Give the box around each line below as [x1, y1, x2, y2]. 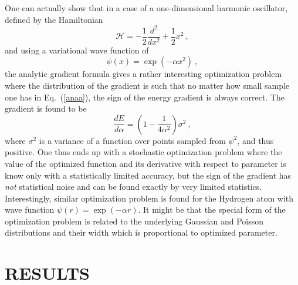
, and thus [237, 134, 274, 146]
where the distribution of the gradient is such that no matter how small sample [5, 79, 290, 91]
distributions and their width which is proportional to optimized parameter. [5, 226, 277, 239]
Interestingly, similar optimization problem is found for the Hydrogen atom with [5, 192, 294, 204]
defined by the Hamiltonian [5, 13, 103, 25]
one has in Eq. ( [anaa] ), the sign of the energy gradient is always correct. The [5, 90, 285, 103]
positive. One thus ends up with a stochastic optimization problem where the [5, 146, 282, 158]
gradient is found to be [5, 102, 87, 115]
